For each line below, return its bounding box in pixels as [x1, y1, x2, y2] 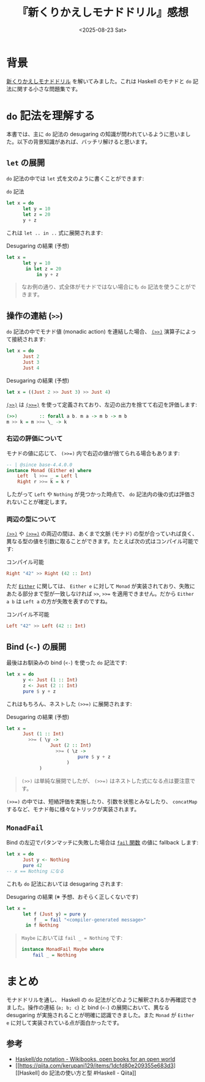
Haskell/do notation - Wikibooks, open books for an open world [15, 1055, 176, 1062]
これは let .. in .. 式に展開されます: [6, 229, 103, 236]
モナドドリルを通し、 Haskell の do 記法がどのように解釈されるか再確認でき [6, 996, 198, 1004]
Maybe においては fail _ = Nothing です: [21, 934, 123, 942]
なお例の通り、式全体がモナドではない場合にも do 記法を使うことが [21, 283, 191, 291]
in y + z [36, 271, 59, 277]
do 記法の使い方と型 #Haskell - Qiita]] [41, 1069, 136, 1076]
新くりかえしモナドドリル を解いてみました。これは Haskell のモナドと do [6, 77, 192, 85]
